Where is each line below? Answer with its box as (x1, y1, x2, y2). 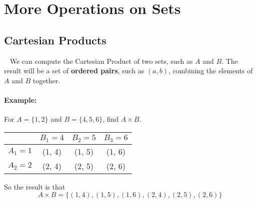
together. (32, 75, 60, 85)
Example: (4, 94, 37, 105)
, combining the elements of (168, 65, 253, 76)
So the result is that (4, 181, 65, 192)
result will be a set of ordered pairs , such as (4, 65, 144, 76)
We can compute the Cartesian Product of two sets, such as (9, 55, 193, 66)
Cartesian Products (4, 32, 106, 47)
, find (102, 114, 119, 124)
